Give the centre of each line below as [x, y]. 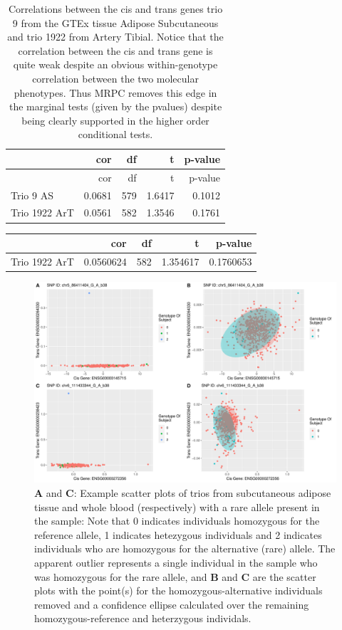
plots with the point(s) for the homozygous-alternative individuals [178, 590]
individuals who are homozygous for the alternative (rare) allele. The [185, 548]
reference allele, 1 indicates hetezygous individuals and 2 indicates [178, 534]
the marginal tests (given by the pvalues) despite [115, 106]
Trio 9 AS [32, 195]
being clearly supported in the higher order [115, 120]
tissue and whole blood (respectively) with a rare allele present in [177, 506]
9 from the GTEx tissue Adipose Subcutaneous [115, 22]
